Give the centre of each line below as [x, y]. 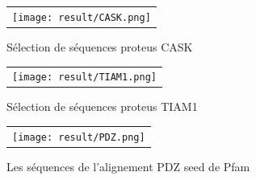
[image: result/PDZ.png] [79, 137]
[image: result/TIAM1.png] [84, 78]
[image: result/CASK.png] [82, 17]
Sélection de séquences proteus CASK [100, 46]
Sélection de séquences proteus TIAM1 [102, 106]
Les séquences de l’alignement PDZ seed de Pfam [128, 166]
